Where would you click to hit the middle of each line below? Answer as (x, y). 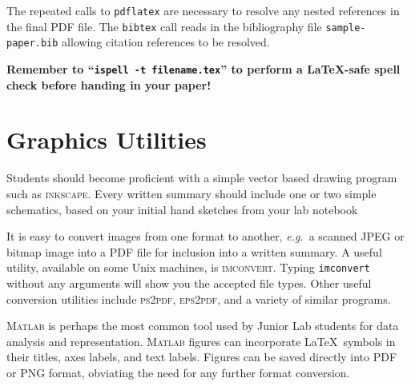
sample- (346, 28)
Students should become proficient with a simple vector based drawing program (202, 178)
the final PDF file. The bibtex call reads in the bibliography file (164, 26)
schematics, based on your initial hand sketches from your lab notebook (182, 209)
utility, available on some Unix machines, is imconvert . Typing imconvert (188, 267)
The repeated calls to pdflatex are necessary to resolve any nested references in (203, 10)
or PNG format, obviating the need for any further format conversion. (178, 372)
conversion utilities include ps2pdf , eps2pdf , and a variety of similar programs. (199, 298)
